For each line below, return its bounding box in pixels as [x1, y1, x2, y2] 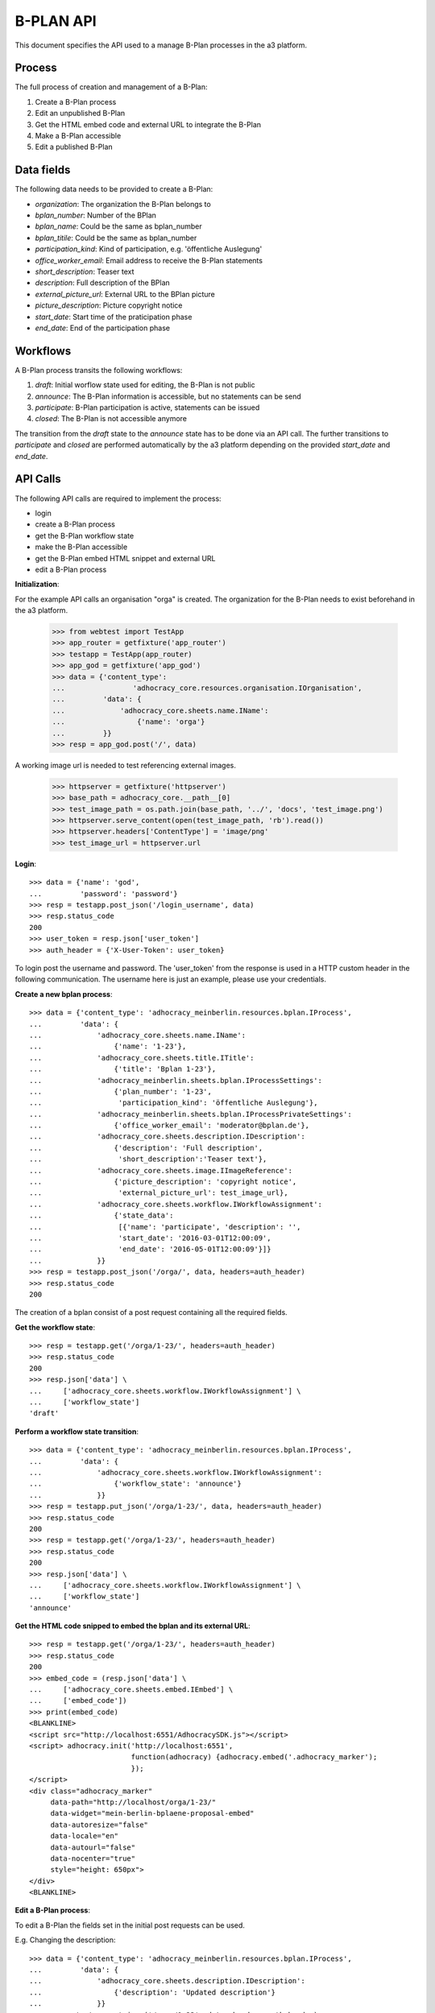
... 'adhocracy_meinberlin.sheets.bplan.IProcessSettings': [29, 1076, 322, 1085]
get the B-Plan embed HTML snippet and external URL [35, 553, 217, 563]
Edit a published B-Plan [35, 142, 113, 152]
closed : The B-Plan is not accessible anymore [35, 414, 188, 424]
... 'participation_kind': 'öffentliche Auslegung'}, [29, 1098, 318, 1107]
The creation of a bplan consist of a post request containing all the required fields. [14, 1308, 288, 1317]
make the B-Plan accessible [35, 542, 128, 552]
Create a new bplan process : [14, 989, 113, 998]
